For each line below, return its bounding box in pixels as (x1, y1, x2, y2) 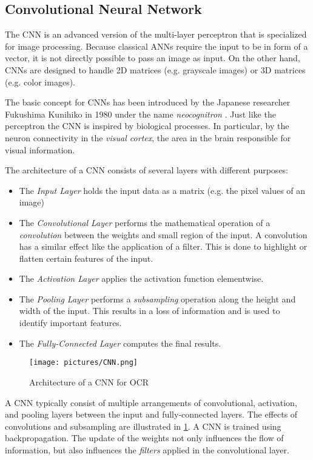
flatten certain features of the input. (19, 252, 153, 264)
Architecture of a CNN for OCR (29, 375, 149, 388)
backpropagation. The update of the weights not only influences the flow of (5, 432, 284, 444)
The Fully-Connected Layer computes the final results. (19, 336, 221, 349)
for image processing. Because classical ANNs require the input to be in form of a (5, 39, 308, 52)
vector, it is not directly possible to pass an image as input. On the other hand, (5, 52, 300, 64)
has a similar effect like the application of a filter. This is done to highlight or (19, 240, 308, 253)
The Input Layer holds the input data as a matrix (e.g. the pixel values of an (19, 184, 306, 196)
